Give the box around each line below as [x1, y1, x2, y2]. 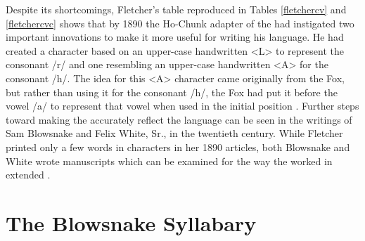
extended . [6, 167, 51, 182]
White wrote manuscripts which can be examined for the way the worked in [6, 153, 333, 168]
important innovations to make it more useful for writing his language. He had [6, 30, 344, 44]
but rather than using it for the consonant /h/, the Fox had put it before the [6, 84, 338, 99]
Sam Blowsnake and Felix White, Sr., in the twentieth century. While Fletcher [6, 126, 343, 141]
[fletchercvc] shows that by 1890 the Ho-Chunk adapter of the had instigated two [6, 15, 354, 30]
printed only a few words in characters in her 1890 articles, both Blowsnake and [6, 139, 350, 154]
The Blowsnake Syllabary [6, 208, 257, 237]
